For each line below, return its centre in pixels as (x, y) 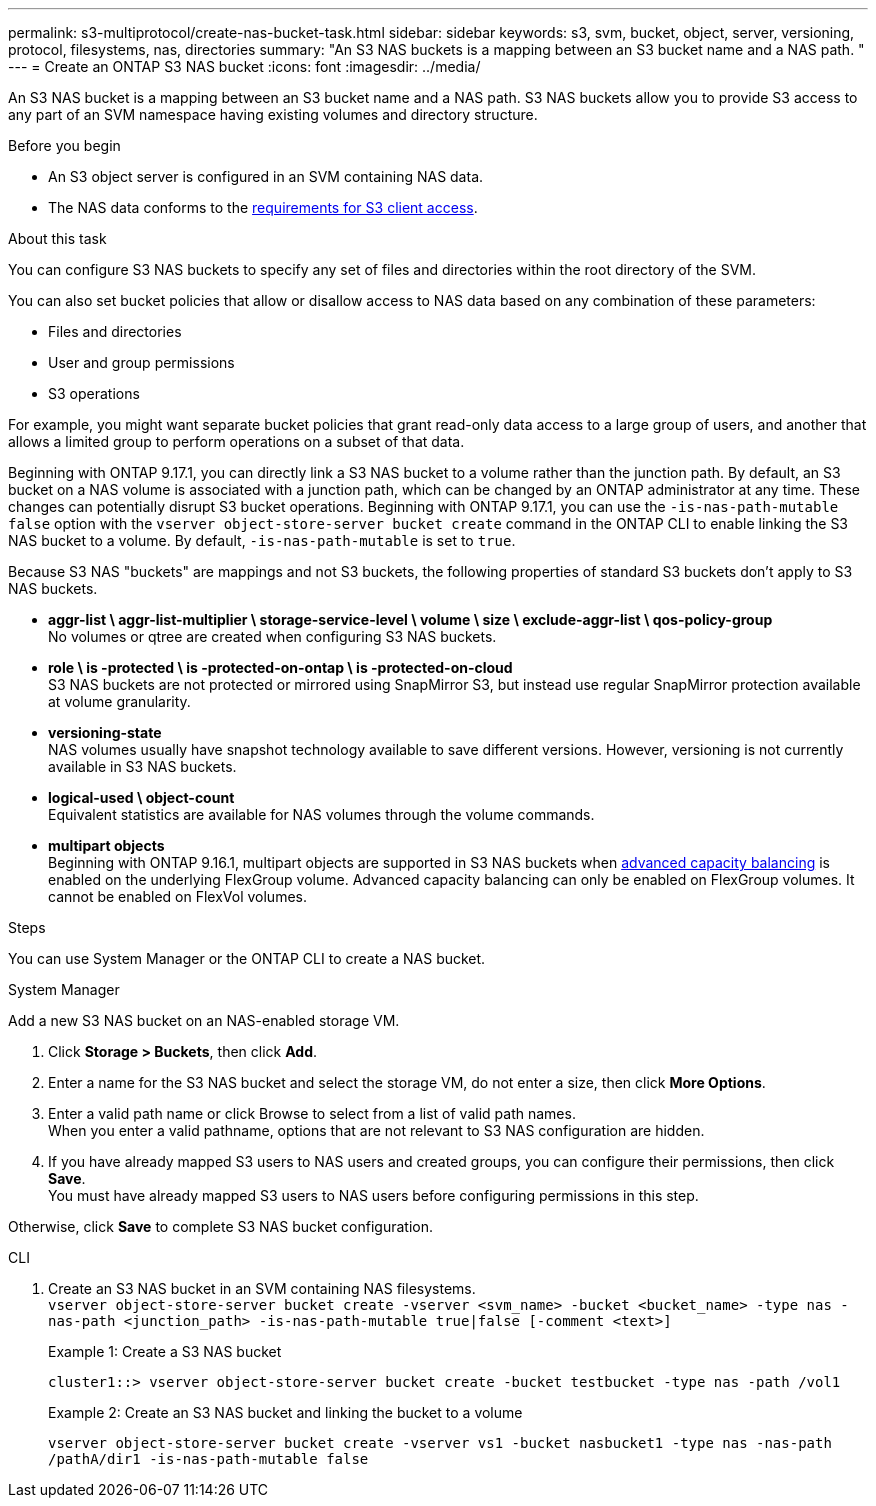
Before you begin (64, 145)
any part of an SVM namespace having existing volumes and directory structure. (273, 114)
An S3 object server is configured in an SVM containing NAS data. (266, 176)
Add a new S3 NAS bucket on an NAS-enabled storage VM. (204, 1020)
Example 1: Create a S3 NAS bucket (165, 1351)
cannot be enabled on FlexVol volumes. (177, 896)
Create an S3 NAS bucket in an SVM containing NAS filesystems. (262, 1288)
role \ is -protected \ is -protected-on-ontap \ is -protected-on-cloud (280, 667)
